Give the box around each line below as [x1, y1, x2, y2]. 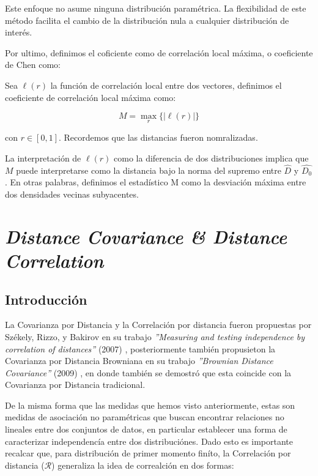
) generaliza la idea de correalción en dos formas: [51, 458, 234, 471]
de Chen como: [5, 58, 61, 71]
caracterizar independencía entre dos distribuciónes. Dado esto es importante [5, 434, 293, 447]
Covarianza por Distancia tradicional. [5, 378, 146, 391]
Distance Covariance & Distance [5, 223, 287, 249]
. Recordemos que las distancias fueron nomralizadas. [58, 131, 258, 144]
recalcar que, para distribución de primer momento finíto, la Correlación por [5, 447, 291, 459]
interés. [5, 26, 32, 39]
